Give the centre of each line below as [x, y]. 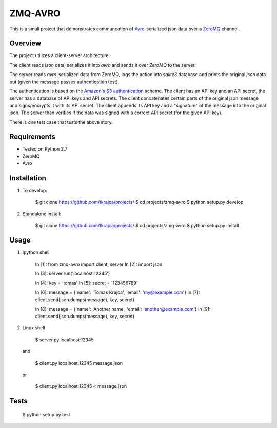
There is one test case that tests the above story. [61, 122]
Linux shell [34, 328]
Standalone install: [42, 214]
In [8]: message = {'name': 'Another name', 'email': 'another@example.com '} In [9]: [123, 309]
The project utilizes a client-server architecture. [60, 55]
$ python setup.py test [46, 414]
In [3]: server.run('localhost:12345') [73, 274]
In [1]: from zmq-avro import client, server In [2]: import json [99, 264]
